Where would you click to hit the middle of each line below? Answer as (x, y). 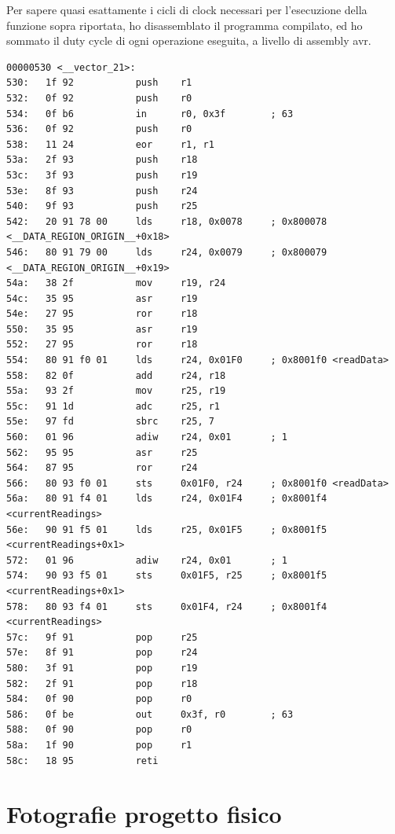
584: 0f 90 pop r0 (99, 699)
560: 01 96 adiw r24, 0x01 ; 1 (147, 437)
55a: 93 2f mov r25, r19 (116, 391)
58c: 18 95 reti (82, 761)
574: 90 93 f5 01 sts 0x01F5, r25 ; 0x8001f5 (167, 576)
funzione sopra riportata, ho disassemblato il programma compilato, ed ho (185, 25)
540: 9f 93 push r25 (102, 206)
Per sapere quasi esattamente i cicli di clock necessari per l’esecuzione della (187, 9)
